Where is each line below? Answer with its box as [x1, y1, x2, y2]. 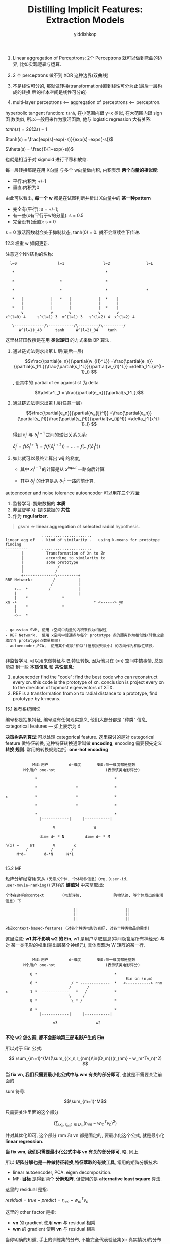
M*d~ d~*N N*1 [16, 851, 74, 857]
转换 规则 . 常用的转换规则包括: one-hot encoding [5, 746, 108, 752]
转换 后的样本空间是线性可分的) [21, 89, 87, 95]
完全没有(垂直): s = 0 [12, 218, 56, 224]
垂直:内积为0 [12, 184, 40, 190]
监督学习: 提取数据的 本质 [12, 500, 66, 506]
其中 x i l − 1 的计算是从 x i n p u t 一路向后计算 [20, 465, 105, 473]
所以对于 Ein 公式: [5, 1045, 42, 1051]
